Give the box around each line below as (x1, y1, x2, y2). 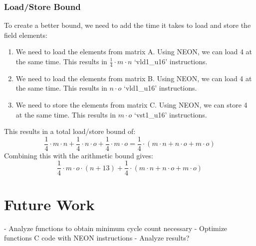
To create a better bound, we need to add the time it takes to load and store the (4, 20, 251, 30)
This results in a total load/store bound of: (4, 126, 136, 136)
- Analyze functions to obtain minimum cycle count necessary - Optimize (4, 223, 228, 233)
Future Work (4, 194, 95, 214)
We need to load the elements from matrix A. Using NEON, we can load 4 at (15, 46, 253, 57)
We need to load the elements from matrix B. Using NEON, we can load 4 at (15, 73, 252, 83)
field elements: (4, 29, 47, 40)
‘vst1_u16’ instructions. (134, 109, 207, 120)
